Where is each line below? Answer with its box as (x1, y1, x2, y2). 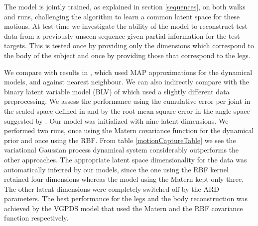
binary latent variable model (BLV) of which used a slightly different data (4, 86, 230, 96)
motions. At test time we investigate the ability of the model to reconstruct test (4, 21, 248, 31)
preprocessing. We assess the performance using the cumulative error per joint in (4, 96, 251, 106)
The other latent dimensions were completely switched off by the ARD (4, 183, 219, 194)
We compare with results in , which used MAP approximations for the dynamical (4, 67, 253, 77)
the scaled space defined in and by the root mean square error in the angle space (4, 105, 250, 116)
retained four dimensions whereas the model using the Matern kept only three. (4, 174, 244, 184)
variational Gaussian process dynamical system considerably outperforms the (4, 145, 239, 155)
